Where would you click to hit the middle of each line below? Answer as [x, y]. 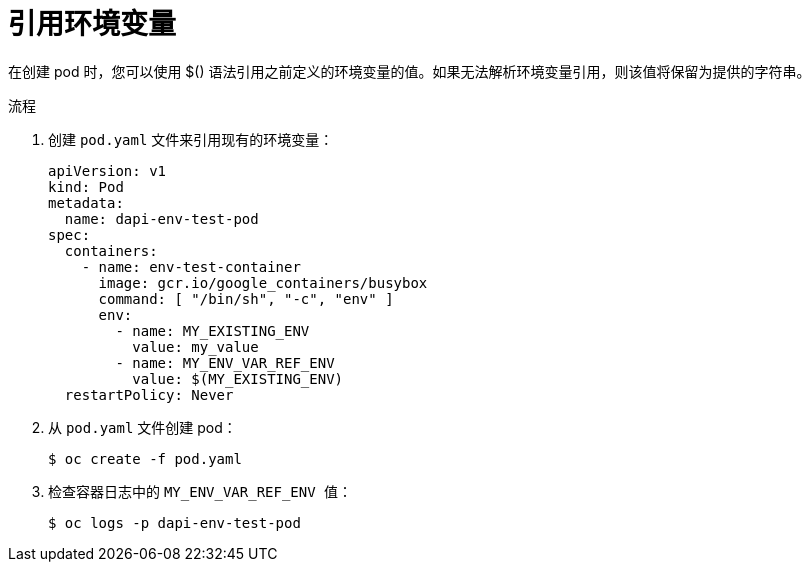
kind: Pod [86, 186]
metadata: [86, 202]
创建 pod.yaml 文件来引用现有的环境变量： [191, 139]
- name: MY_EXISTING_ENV [212, 330]
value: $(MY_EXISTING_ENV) [238, 378]
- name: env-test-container [191, 266]
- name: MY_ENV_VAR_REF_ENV [225, 362]
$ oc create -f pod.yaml [145, 458]
